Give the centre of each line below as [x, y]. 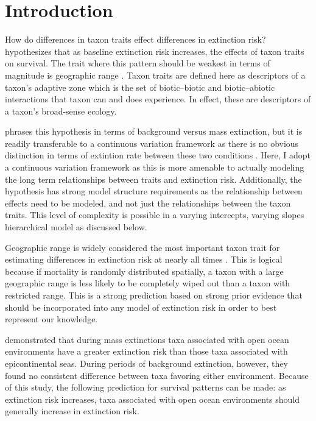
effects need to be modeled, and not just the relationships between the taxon [148, 203]
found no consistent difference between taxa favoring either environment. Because [157, 375]
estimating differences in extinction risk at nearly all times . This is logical [144, 259]
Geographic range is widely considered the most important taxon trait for [142, 247]
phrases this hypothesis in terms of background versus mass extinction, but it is [154, 131]
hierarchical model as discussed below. [76, 227]
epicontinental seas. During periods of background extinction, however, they [146, 363]
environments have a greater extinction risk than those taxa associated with [146, 351]
